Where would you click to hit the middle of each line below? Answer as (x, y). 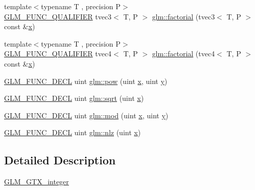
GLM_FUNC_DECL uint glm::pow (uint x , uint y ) (86, 81)
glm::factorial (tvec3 (183, 16)
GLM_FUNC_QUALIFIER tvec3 (58, 16)
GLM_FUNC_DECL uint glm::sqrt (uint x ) (74, 98)
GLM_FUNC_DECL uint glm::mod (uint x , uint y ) (86, 115)
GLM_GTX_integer (37, 182)
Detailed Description (60, 160)
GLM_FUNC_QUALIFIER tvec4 (58, 54)
